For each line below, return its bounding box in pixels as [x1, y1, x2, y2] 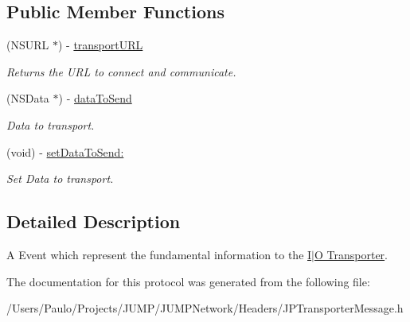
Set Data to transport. [6, 170, 114, 187]
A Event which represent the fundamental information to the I [6, 246, 312, 262]
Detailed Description [6, 209, 181, 234]
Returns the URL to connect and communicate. [6, 63, 236, 80]
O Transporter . [314, 246, 388, 262]
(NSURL [6, 37, 49, 53]
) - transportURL [57, 37, 143, 53]
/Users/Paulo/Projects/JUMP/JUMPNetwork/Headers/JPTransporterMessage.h [6, 300, 404, 316]
